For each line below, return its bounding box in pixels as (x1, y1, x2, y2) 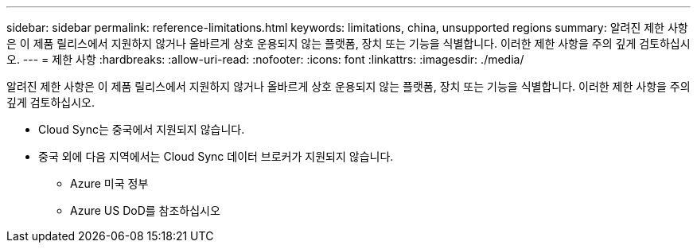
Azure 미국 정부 (70, 177, 149, 190)
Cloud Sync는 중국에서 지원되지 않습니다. (38, 123, 245, 136)
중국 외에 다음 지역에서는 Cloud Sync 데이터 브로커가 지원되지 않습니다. (38, 150, 394, 163)
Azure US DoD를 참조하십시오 (70, 204, 220, 217)
